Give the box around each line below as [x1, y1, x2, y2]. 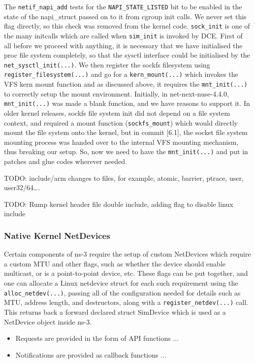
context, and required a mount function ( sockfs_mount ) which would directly [4, 117, 238, 128]
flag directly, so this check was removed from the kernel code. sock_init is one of [4, 21, 250, 31]
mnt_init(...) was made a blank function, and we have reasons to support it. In [4, 98, 250, 108]
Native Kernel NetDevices [4, 229, 110, 241]
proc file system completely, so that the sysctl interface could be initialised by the [4, 50, 250, 60]
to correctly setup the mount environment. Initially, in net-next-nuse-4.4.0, [4, 88, 229, 99]
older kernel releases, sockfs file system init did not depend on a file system [4, 107, 230, 118]
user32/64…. [4, 182, 40, 193]
